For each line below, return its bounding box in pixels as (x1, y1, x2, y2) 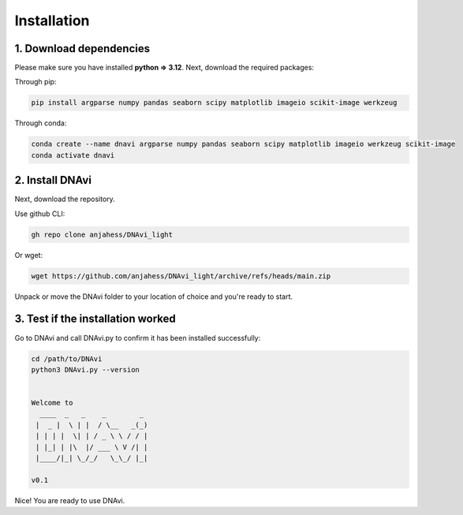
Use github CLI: (14, 209, 65, 218)
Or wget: (14, 250, 43, 259)
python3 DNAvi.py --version (31, 365, 140, 374)
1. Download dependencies (14, 42, 150, 55)
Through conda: (14, 118, 67, 128)
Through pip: (14, 77, 57, 87)
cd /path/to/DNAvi (31, 354, 103, 363)
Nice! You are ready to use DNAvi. (14, 495, 125, 505)
